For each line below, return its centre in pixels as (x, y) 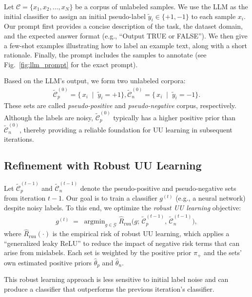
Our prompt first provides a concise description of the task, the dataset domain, (123, 26)
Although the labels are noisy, (48, 117)
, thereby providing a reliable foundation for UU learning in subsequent (126, 129)
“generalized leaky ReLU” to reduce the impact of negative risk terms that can (122, 243)
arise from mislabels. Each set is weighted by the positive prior (98, 252)
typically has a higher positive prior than (174, 117)
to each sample (213, 16)
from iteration (25, 198)
